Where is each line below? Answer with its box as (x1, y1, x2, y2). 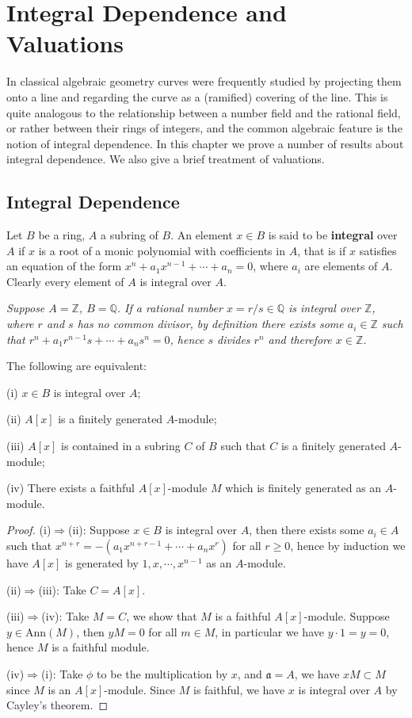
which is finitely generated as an (225, 479, 382, 496)
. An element (170, 227, 233, 243)
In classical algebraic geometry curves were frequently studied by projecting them (6, 73, 402, 90)
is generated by (65, 554, 139, 571)
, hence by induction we (290, 537, 406, 553)
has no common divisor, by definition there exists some (77, 315, 344, 332)
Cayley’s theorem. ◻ (6, 697, 109, 713)
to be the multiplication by (97, 665, 228, 682)
